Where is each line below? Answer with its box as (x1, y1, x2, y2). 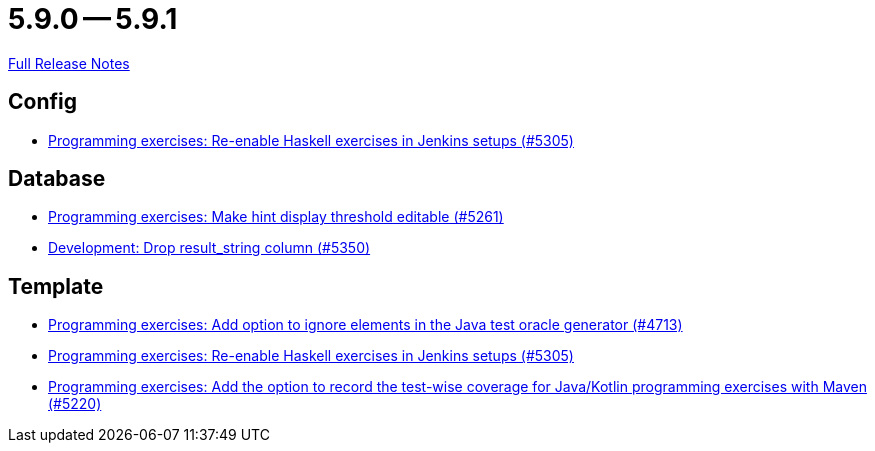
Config (8, 89, 77, 115)
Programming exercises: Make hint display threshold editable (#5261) (48, 208, 504, 226)
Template (8, 273, 104, 299)
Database (8, 166, 106, 192)
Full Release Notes (8, 54, 130, 72)
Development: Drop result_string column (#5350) (48, 239, 371, 257)
